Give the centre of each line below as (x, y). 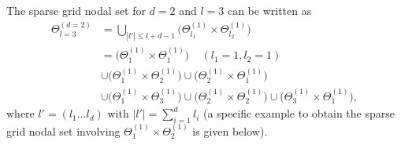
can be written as (269, 10)
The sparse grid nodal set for (76, 10)
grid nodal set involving (63, 130)
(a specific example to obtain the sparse (299, 113)
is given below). (230, 130)
